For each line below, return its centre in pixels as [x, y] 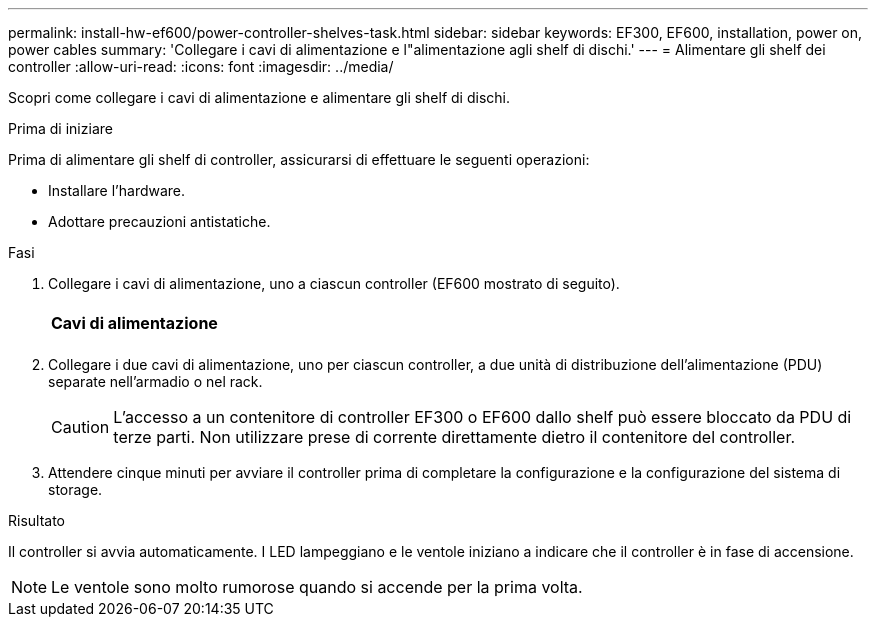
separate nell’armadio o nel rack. [155, 381]
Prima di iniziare [60, 128]
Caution [80, 427]
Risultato [37, 520]
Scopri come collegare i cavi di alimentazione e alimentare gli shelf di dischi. [259, 97]
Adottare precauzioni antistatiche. [159, 221]
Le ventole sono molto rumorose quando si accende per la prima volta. [317, 587]
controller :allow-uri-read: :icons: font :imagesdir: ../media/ [201, 66]
